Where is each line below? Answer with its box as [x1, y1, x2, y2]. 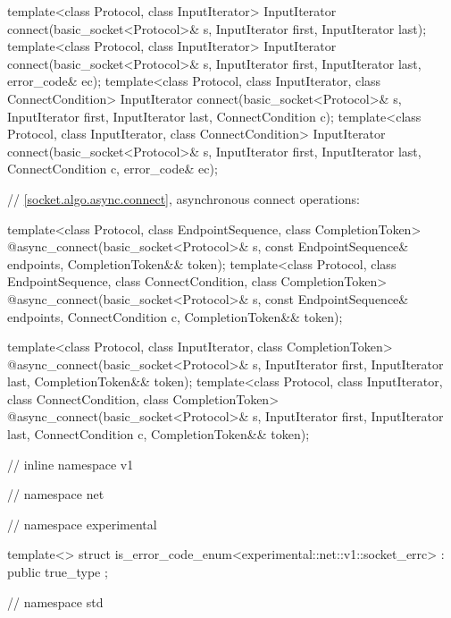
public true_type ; [7, 563, 108, 581]
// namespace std [7, 592, 104, 611]
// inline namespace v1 [7, 454, 134, 473]
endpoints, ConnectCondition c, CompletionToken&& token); [7, 307, 343, 326]
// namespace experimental [7, 514, 157, 533]
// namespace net [7, 485, 104, 504]
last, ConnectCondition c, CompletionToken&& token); [7, 425, 310, 444]
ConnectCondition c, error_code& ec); [7, 159, 218, 178]
